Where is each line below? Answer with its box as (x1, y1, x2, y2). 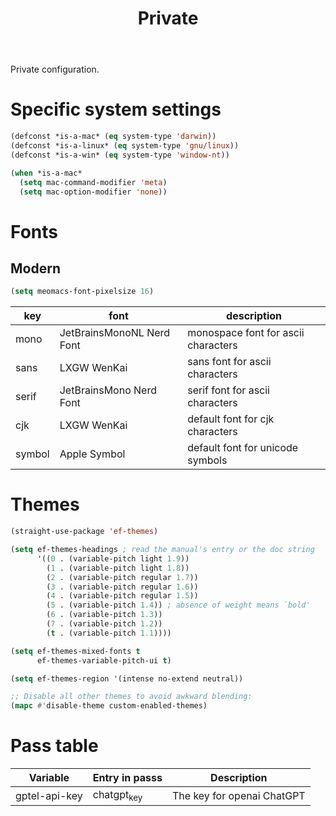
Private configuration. (10, 63, 100, 76)
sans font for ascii (187, 355, 272, 369)
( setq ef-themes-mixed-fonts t (10, 646, 141, 656)
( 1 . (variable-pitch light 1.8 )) (46, 563, 190, 573)
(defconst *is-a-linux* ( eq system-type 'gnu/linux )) (10, 141, 240, 151)
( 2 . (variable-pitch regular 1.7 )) (46, 572, 199, 582)
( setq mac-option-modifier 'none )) (19, 187, 168, 197)
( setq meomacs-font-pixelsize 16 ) (10, 287, 155, 297)
